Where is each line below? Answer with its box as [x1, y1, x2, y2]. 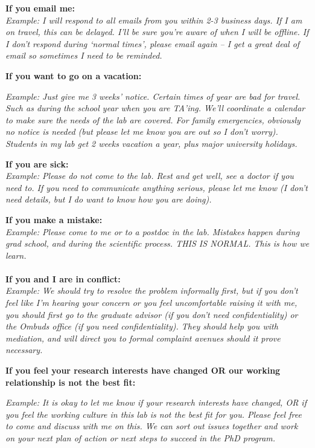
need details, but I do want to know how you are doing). [5, 193, 212, 206]
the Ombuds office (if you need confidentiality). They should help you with [5, 320, 278, 333]
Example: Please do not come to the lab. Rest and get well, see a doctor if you [5, 169, 294, 182]
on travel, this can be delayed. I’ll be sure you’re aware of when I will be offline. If [5, 25, 309, 38]
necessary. [5, 343, 43, 356]
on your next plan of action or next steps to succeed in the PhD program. [5, 432, 276, 444]
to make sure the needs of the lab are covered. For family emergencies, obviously [5, 113, 301, 126]
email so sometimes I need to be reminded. [5, 49, 162, 62]
